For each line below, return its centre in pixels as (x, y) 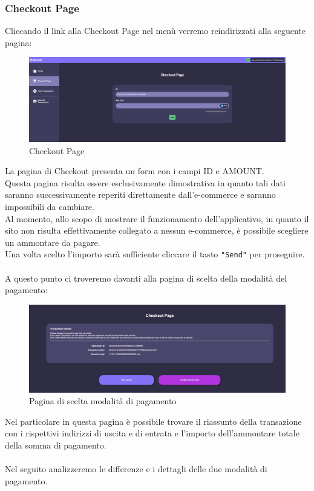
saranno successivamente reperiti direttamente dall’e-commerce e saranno (140, 195)
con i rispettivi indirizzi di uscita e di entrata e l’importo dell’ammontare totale (152, 433)
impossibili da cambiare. (50, 206)
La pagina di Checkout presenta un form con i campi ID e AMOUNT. (135, 171)
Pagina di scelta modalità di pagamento (103, 401)
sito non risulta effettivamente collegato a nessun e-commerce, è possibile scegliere (157, 230)
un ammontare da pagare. (53, 242)
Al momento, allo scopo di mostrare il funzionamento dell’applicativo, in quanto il (157, 218)
